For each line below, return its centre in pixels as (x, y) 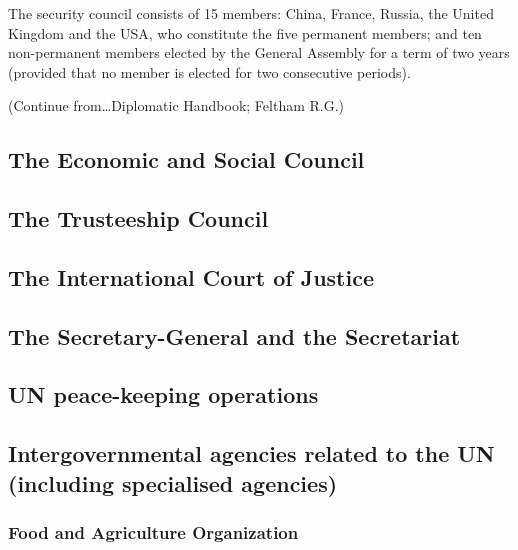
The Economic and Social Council (186, 159)
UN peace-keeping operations (163, 394)
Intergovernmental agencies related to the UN (251, 453)
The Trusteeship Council (138, 218)
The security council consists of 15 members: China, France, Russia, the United (251, 13)
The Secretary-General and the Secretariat (234, 335)
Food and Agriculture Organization (153, 531)
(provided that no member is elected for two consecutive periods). (209, 71)
